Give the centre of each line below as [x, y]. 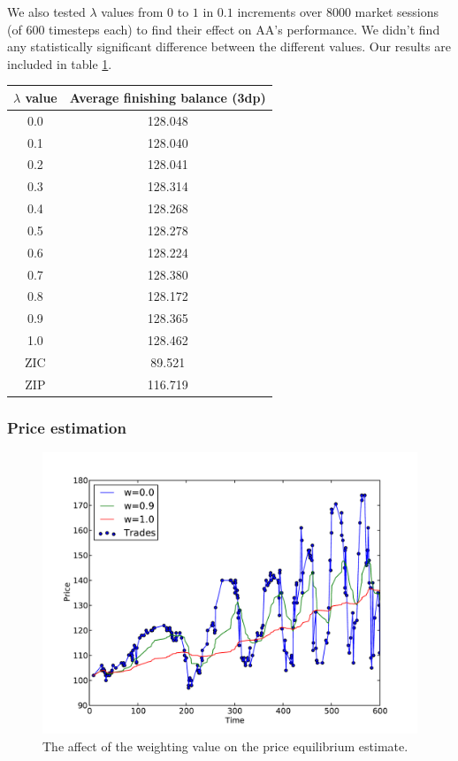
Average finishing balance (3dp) [168, 97]
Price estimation [67, 427]
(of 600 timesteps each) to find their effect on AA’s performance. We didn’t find [224, 29]
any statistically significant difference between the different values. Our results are [229, 46]
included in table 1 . [60, 63]
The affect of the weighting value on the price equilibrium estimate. [225, 746]
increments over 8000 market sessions [338, 12]
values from [132, 12]
